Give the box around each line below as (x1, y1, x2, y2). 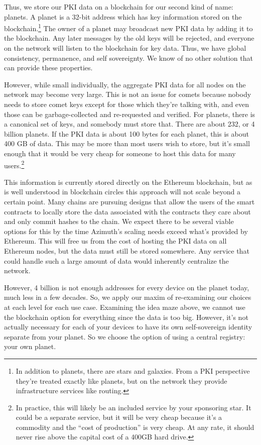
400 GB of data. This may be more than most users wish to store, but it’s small (4, 138, 250, 149)
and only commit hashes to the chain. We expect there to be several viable (4, 216, 234, 227)
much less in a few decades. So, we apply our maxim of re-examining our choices (4, 292, 251, 302)
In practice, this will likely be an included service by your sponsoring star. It (16, 402, 251, 412)
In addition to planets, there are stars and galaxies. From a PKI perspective (16, 365, 250, 376)
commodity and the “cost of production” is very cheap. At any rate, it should (16, 421, 254, 432)
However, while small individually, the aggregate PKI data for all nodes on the (4, 79, 246, 89)
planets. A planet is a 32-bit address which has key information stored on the (4, 11, 242, 22)
